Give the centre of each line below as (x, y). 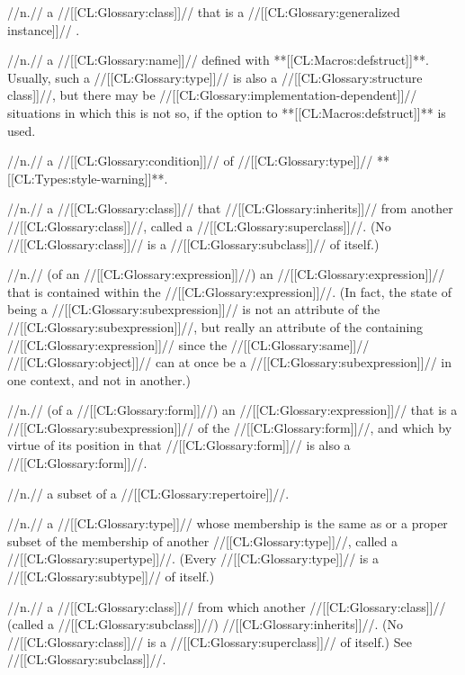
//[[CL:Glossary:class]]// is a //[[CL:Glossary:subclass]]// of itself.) (193, 243)
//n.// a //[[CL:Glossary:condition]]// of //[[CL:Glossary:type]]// (190, 161)
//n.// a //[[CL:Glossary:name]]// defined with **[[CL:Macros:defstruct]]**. (218, 60)
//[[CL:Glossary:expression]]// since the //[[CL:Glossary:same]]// (188, 344)
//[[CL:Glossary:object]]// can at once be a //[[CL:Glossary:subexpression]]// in (229, 362)
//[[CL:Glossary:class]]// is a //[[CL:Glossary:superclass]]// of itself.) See (210, 641)
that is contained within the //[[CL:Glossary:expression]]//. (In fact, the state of (229, 291)
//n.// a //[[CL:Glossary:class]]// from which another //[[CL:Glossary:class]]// (227, 606)
